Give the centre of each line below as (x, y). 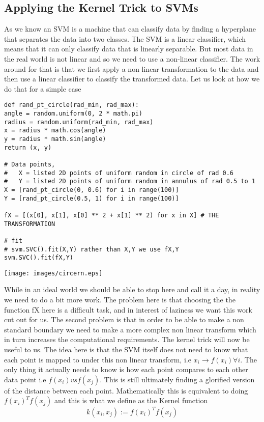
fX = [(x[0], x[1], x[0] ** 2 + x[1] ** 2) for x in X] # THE (112, 215)
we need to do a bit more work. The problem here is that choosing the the (120, 300)
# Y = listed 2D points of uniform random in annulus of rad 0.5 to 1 (130, 181)
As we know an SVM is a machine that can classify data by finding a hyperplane (130, 29)
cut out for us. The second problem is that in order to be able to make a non (124, 319)
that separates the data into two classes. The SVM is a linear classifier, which (125, 38)
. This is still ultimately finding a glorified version (177, 379)
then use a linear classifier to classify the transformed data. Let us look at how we (132, 79)
